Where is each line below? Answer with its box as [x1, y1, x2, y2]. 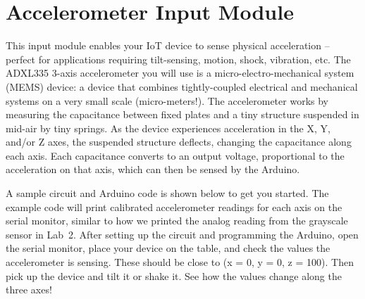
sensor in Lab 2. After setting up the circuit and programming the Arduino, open [6, 227, 359, 241]
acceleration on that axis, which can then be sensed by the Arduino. [6, 162, 300, 177]
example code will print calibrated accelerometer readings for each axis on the [6, 199, 342, 214]
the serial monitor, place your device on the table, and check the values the [6, 241, 330, 255]
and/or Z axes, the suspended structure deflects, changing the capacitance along [6, 134, 352, 149]
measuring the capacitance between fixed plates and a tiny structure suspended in [6, 107, 359, 122]
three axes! [6, 282, 52, 297]
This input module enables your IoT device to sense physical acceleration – [6, 38, 330, 53]
